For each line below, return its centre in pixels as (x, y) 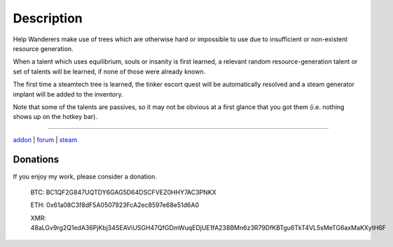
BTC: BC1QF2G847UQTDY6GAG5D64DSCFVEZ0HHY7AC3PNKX (123, 192)
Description (48, 18)
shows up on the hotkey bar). (55, 117)
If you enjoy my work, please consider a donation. (85, 176)
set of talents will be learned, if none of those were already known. (109, 71)
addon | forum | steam (45, 139)
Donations (36, 160)
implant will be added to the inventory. (68, 94)
